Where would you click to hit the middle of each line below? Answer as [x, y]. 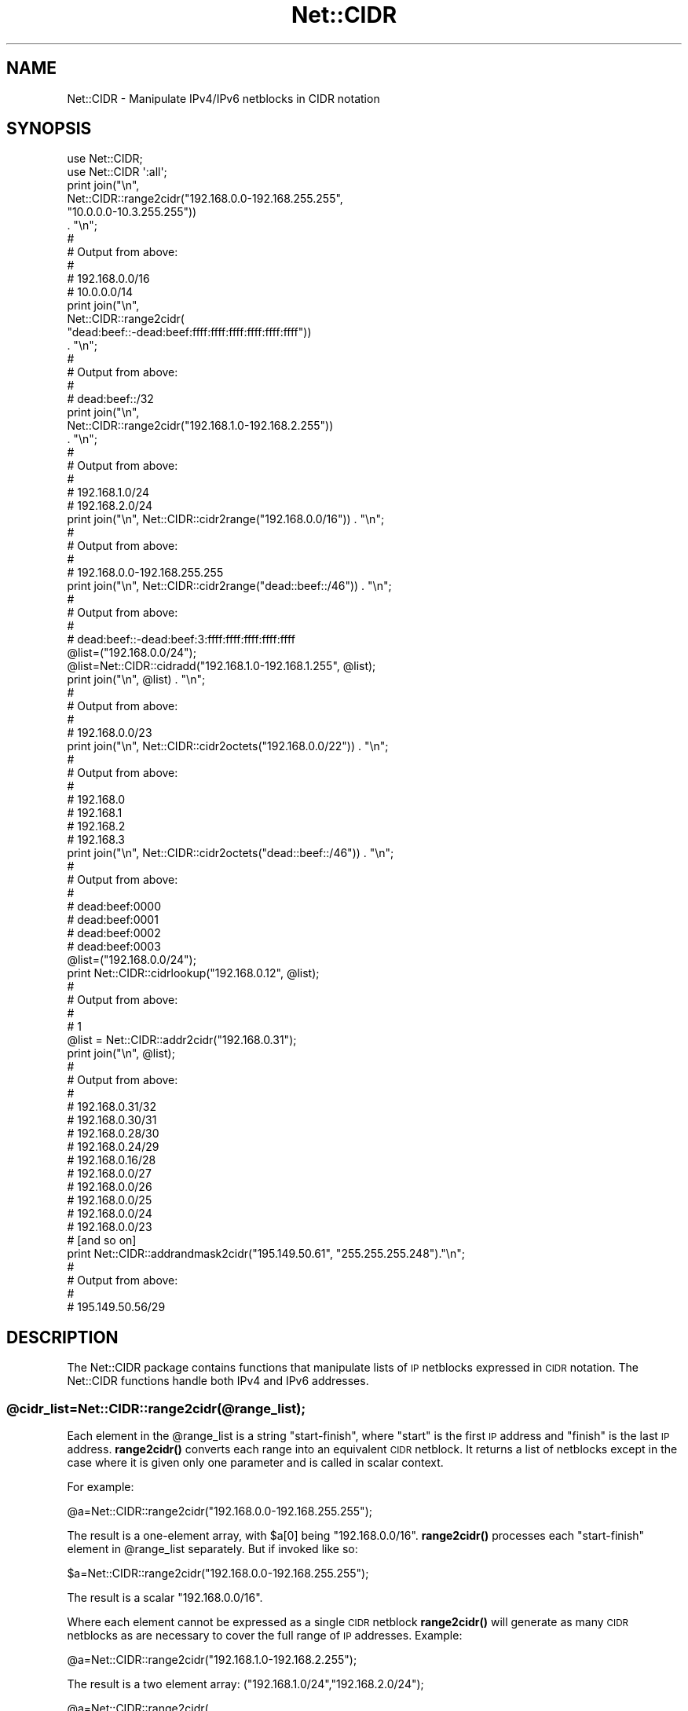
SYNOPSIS [49, 129]
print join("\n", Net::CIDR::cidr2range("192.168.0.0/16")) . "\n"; [226, 519]
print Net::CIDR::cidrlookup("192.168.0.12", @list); [193, 973]
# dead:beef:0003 [114, 947]
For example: [101, 1487]
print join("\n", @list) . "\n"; [136, 680]
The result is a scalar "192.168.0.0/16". [165, 1598]
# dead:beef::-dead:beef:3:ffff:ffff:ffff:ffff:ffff [181, 639]
